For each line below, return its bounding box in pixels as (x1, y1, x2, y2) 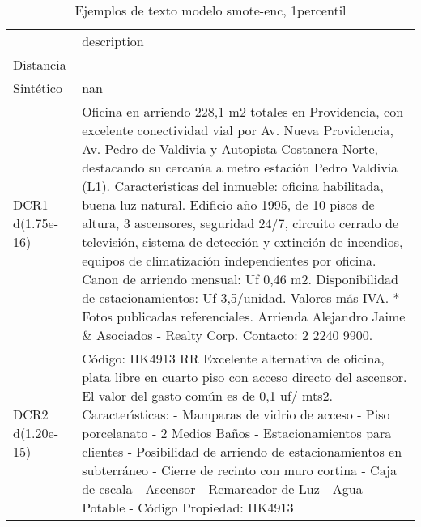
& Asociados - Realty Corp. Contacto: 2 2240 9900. (82, 325, 373, 344)
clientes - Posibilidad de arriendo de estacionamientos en (82, 442, 402, 461)
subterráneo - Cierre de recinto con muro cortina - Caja (82, 461, 397, 479)
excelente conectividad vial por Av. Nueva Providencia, (82, 121, 393, 139)
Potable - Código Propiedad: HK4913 (82, 498, 294, 516)
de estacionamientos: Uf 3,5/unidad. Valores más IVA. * (82, 288, 400, 307)
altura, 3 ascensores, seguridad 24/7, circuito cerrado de (82, 214, 398, 232)
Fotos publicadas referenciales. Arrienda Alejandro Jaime (82, 307, 406, 325)
